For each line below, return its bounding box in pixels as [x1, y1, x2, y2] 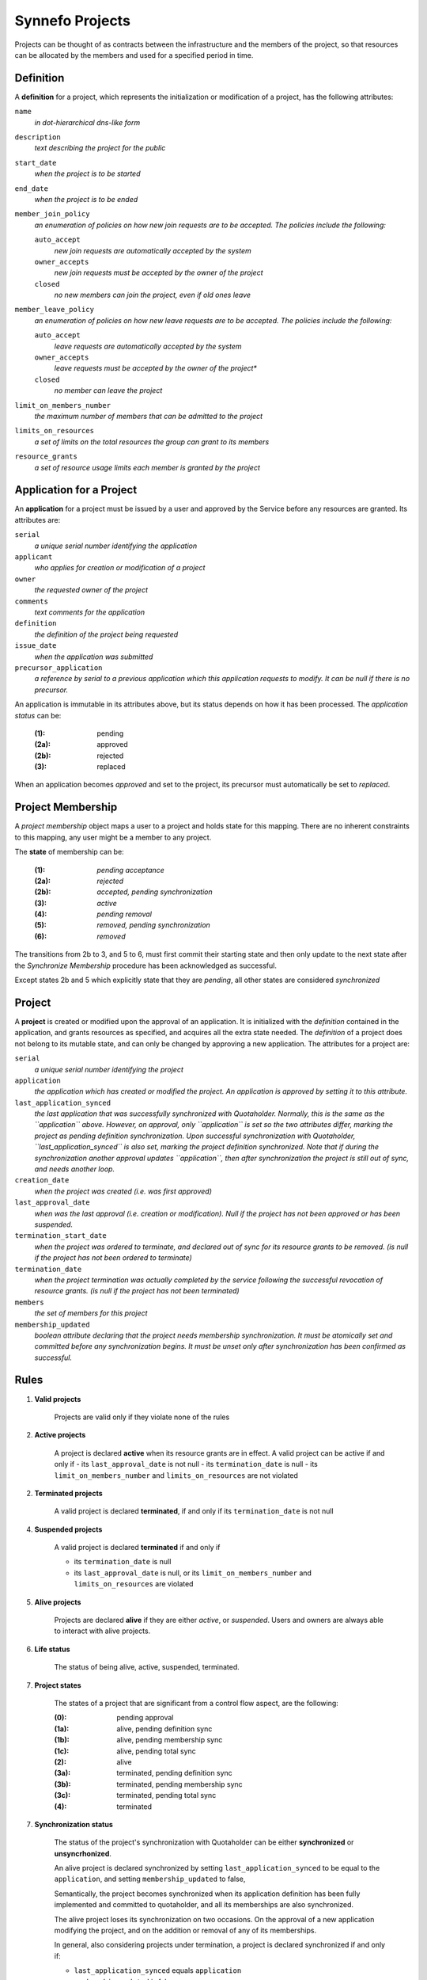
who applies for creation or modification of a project [34, 563, 206, 573]
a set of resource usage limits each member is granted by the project [34, 463, 260, 472]
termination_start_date [14, 1232, 107, 1240]
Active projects [34, 1430, 86, 1440]
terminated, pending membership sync [116, 1779, 243, 1789]
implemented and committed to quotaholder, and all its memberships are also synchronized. [54, 1900, 354, 1910]
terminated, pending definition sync [116, 1769, 232, 1778]
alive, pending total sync [116, 1746, 197, 1756]
